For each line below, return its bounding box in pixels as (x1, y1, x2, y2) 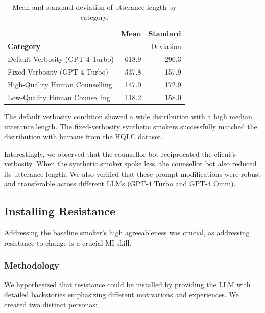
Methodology (4, 259, 60, 272)
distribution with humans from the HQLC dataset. (4, 131, 163, 141)
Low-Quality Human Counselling (8, 91, 110, 102)
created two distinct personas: (4, 299, 98, 309)
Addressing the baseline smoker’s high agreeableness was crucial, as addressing (4, 227, 250, 238)
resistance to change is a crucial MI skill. (4, 237, 132, 248)
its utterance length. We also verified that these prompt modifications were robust (4, 168, 261, 179)
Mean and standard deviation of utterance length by (12, 2, 177, 12)
